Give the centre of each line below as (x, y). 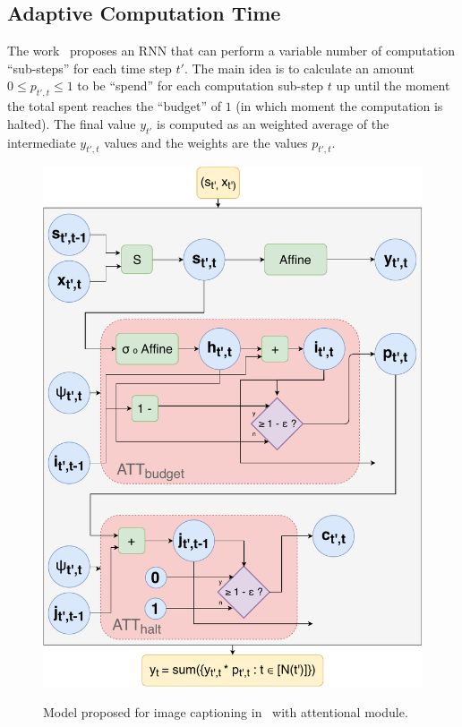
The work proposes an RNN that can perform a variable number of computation (231, 51)
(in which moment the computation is (339, 106)
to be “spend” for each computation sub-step (201, 86)
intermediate (42, 142)
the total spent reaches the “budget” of (114, 106)
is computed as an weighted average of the (273, 123)
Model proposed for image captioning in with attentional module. (226, 712)
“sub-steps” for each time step (90, 68)
